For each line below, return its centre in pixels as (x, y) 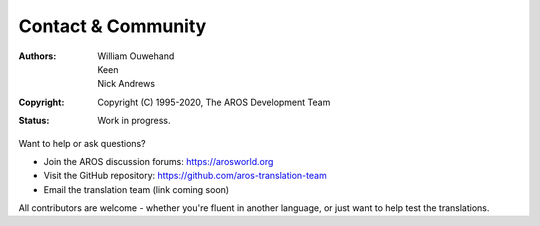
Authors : (37, 56)
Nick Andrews (126, 84)
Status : (34, 121)
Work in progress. (134, 121)
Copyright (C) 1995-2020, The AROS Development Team (214, 102)
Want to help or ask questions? (82, 143)
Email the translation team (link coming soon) (136, 189)
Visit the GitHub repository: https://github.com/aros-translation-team (185, 176)
